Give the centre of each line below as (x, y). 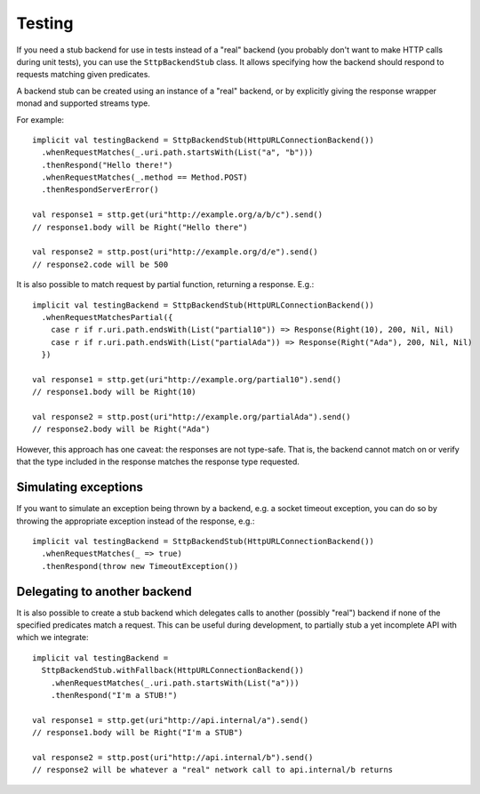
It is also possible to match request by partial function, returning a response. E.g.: (165, 285)
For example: (40, 119)
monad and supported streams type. (84, 103)
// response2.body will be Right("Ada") (121, 429)
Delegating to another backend (104, 591)
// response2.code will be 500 (100, 264)
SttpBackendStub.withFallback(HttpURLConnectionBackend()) (172, 670)
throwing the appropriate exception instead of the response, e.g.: (136, 521)
